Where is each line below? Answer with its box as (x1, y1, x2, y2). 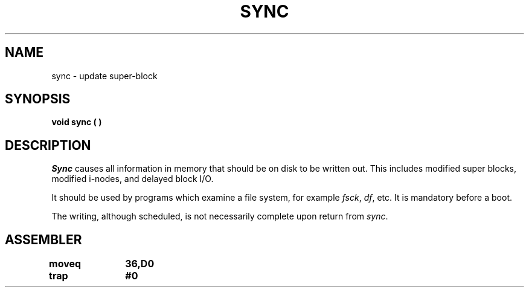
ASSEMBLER (5, 232, 82, 247)
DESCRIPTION (5, 137, 91, 153)
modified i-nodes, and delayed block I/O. (51, 174, 214, 184)
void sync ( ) (51, 117, 102, 128)
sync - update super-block (51, 70, 158, 81)
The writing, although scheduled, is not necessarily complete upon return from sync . (51, 211, 388, 222)
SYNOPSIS (5, 91, 71, 107)
